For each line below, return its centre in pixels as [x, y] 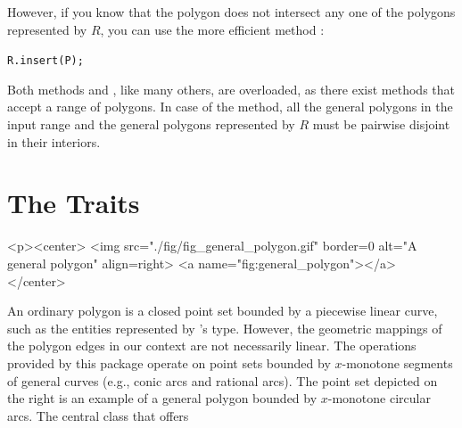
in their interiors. [54, 141]
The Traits [74, 203]
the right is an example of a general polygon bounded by [162, 398]
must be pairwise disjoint [381, 124]
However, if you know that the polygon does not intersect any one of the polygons [231, 12]
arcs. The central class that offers [98, 415]
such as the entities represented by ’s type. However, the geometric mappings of [225, 328]
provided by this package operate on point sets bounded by [169, 362]
